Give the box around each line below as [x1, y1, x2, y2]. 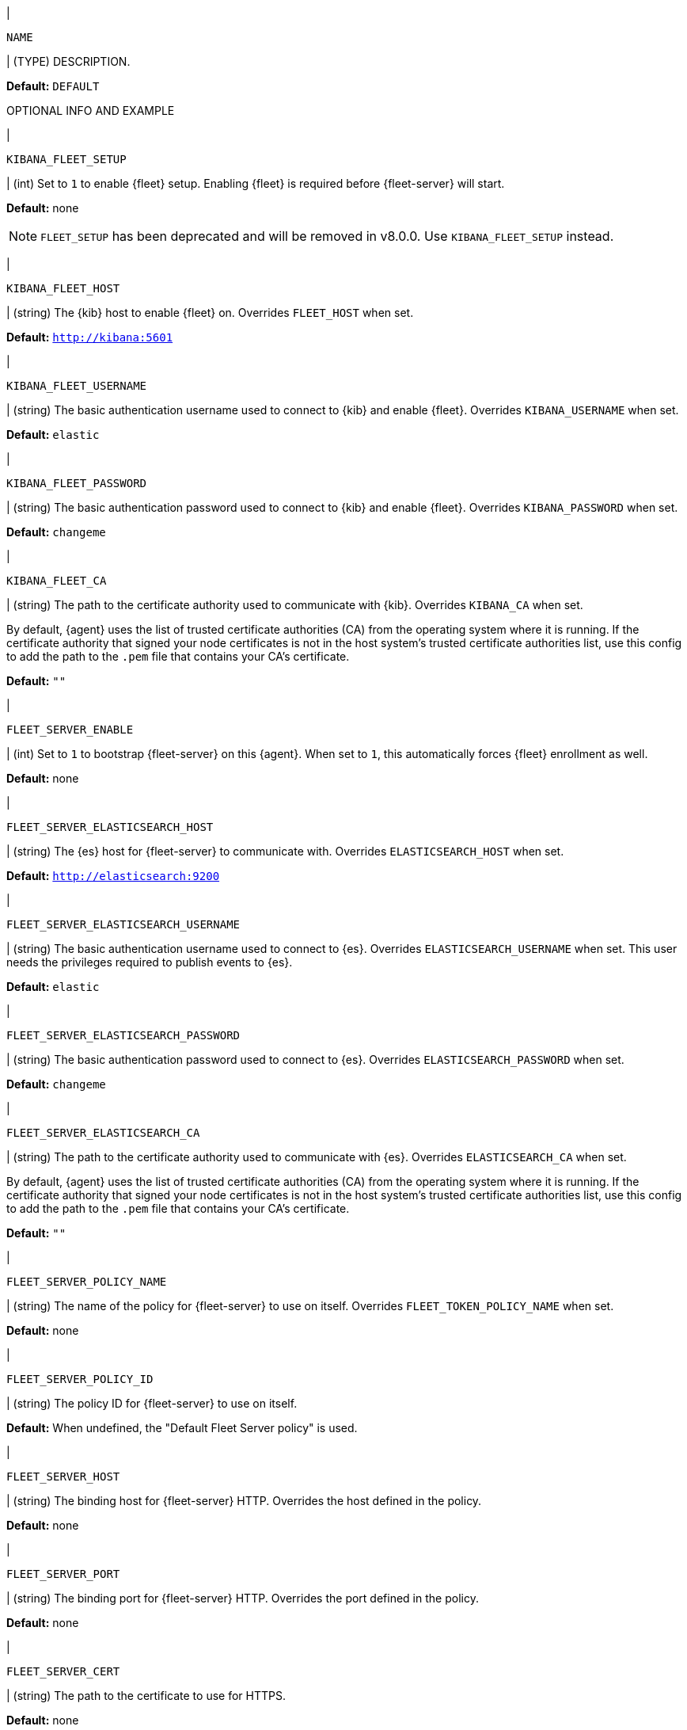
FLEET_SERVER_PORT [6, 1568, 120, 1580]
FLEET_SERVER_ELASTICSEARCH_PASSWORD [6, 1029, 241, 1042]
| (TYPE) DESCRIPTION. [6, 55, 131, 68]
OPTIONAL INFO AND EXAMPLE [6, 104, 175, 117]
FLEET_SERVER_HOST [6, 1470, 120, 1483]
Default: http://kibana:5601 [6, 330, 173, 344]
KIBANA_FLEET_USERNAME [6, 379, 147, 392]
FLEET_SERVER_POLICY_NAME [6, 1275, 167, 1288]
